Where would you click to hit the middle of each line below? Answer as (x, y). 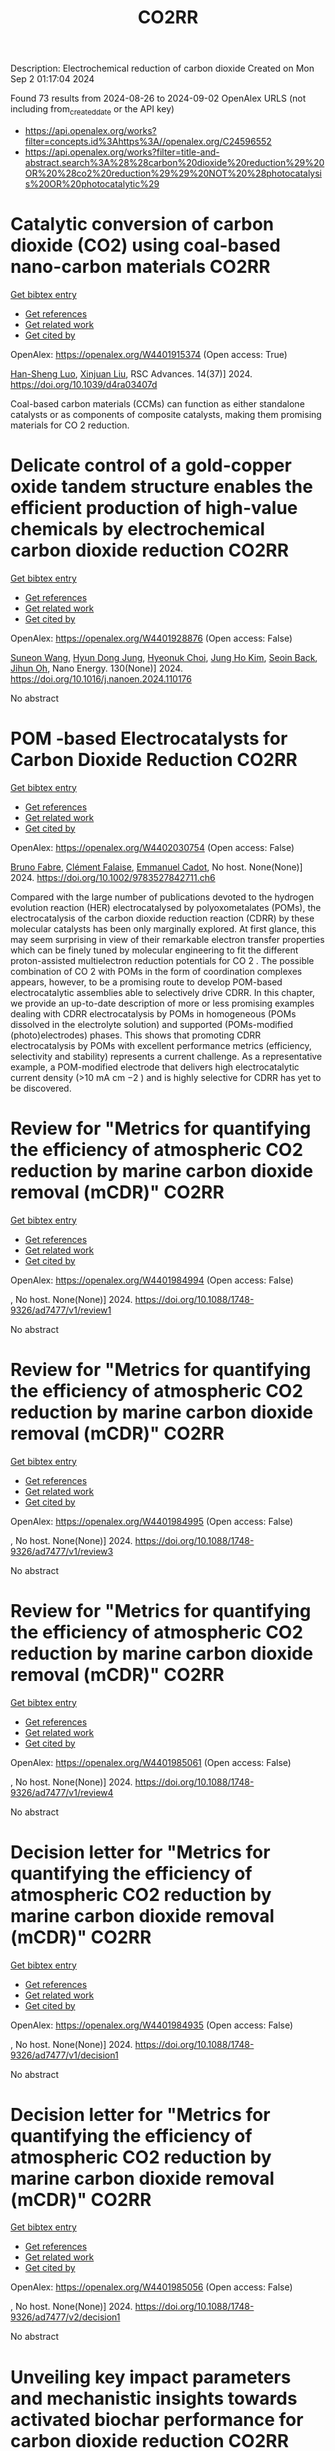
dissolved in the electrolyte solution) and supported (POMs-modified (151, 1024)
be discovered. (41, 1088)
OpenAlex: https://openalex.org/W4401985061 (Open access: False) (151, 1762)
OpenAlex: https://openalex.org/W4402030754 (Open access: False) (152, 847)
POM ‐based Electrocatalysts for (149, 738)
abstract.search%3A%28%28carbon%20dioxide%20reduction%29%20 (174, 162)
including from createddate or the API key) (92, 110)
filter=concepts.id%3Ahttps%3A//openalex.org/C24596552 (148, 141)
